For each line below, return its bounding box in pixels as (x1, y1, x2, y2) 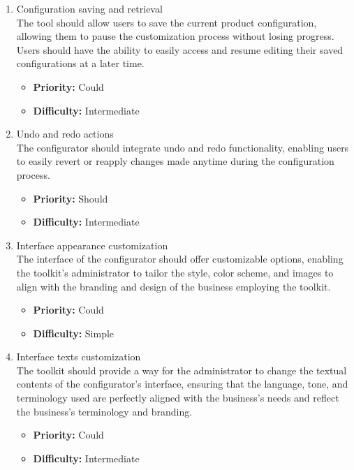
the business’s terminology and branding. (16, 404, 193, 418)
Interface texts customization (16, 349, 141, 364)
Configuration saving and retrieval (16, 1, 163, 15)
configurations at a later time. (16, 56, 145, 71)
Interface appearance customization (16, 237, 168, 252)
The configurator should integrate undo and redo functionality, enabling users (16, 140, 349, 154)
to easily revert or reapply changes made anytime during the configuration (16, 154, 334, 168)
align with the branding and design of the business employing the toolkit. (16, 279, 331, 293)
